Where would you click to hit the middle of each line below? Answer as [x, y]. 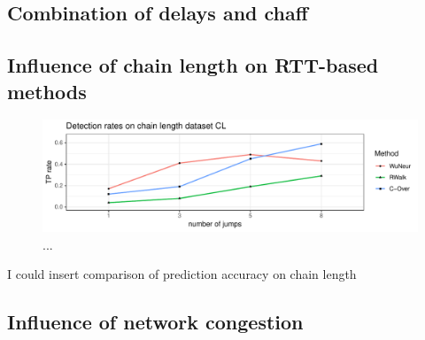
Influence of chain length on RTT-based [193, 65]
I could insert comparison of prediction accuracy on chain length [182, 274]
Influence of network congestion [155, 322]
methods [47, 91]
